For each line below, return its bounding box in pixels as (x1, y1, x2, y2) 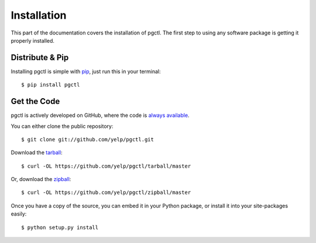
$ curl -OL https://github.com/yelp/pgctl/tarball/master (21, 162, 191, 169)
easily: (11, 210, 27, 217)
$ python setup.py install (21, 224, 99, 231)
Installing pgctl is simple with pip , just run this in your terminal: (11, 68, 161, 75)
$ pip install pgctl (21, 82, 80, 88)
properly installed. (11, 37, 55, 44)
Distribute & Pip (11, 53, 69, 63)
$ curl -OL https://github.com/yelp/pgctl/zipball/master (21, 189, 191, 196)
